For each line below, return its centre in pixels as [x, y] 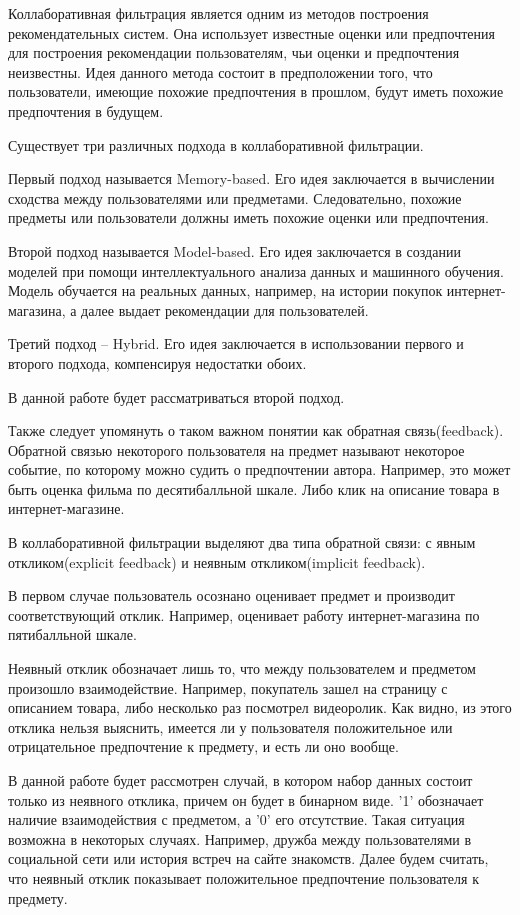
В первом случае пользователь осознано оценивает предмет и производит [231, 595]
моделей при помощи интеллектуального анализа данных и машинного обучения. [256, 270]
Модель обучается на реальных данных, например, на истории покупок [225, 290]
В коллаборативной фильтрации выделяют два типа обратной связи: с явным [242, 542]
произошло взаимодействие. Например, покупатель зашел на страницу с [228, 687]
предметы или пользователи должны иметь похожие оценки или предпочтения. [248, 217]
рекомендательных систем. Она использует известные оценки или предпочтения [251, 32]
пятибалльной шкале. [72, 634]
